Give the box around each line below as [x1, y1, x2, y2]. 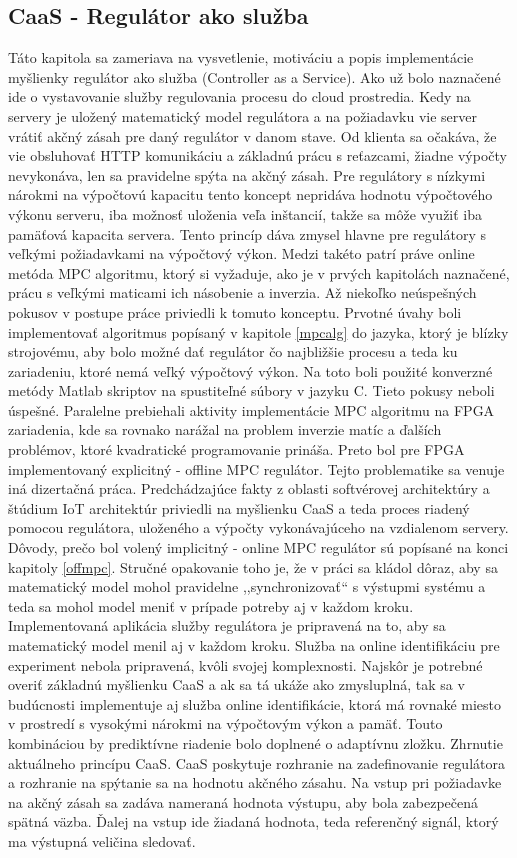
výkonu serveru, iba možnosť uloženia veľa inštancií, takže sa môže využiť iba [8, 203, 483, 224]
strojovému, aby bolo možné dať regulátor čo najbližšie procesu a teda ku [8, 341, 458, 362]
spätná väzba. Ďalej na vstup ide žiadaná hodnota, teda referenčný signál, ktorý [8, 811, 499, 832]
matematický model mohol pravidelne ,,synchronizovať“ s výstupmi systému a [8, 576, 486, 597]
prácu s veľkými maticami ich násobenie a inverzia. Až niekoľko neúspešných [8, 282, 477, 303]
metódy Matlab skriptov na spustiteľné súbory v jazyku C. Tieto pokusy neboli [8, 380, 495, 401]
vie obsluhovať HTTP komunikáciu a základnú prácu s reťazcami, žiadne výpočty [8, 145, 507, 166]
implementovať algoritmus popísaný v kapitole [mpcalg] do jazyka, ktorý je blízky [8, 321, 509, 342]
